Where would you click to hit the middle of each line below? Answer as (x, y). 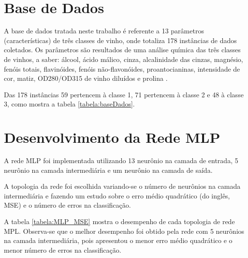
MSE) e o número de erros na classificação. (67, 205)
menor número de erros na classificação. (63, 250)
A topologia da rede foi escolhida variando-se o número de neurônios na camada (122, 186)
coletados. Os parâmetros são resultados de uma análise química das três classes (122, 50)
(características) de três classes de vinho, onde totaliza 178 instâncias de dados (120, 40)
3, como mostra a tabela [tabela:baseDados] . (69, 104)
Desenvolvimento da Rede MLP (112, 137)
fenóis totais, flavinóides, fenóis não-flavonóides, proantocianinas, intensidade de (122, 68)
